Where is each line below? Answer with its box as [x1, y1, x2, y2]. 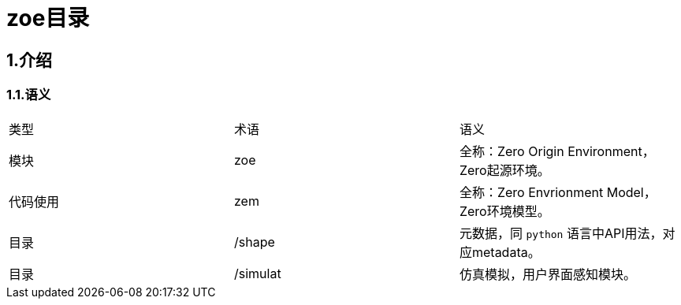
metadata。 [471, 244, 541, 260]
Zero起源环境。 [459, 162, 550, 178]
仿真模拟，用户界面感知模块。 [459, 266, 636, 282]
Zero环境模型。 [459, 203, 550, 219]
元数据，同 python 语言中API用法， [459, 225, 663, 241]
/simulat [233, 265, 281, 281]
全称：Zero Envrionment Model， [459, 184, 657, 200]
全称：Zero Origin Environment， [459, 143, 655, 159]
